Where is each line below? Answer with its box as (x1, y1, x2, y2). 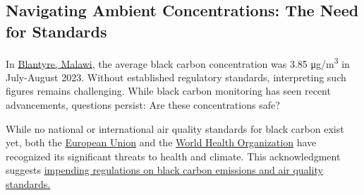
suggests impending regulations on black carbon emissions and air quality (6, 162, 323, 177)
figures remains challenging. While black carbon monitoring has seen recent (6, 83, 331, 98)
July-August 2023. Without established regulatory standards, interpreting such (6, 69, 346, 84)
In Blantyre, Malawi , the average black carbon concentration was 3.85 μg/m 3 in (6, 54, 350, 71)
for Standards (6, 20, 107, 42)
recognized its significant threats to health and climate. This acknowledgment (6, 148, 341, 163)
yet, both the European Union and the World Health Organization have (6, 135, 317, 150)
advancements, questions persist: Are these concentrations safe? (6, 97, 280, 112)
